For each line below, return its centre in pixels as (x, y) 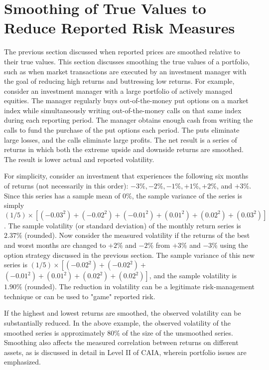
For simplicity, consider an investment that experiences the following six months (126, 176)
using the (234, 245)
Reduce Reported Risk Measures (120, 28)
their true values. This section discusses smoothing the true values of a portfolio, (127, 61)
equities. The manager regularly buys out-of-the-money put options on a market (126, 100)
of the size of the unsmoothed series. (178, 332)
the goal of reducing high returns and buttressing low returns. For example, (119, 81)
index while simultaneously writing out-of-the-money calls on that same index (123, 110)
